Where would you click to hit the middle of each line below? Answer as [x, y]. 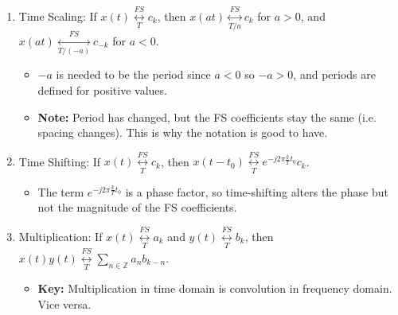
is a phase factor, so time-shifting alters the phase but [257, 191]
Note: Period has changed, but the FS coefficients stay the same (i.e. [207, 117]
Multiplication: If [60, 236]
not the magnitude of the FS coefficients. [137, 207]
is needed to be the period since [133, 74]
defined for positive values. [102, 89]
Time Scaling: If [58, 16]
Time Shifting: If [60, 161]
